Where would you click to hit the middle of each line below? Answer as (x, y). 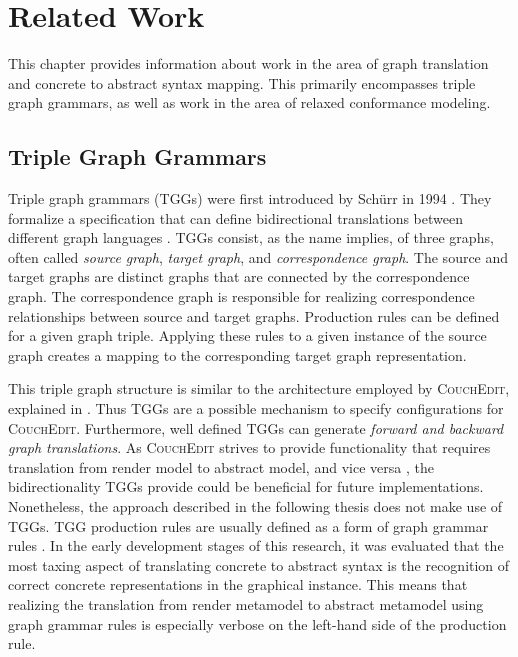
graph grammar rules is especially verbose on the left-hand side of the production (257, 623)
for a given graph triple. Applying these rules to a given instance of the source (247, 335)
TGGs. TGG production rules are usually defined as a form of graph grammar (248, 525)
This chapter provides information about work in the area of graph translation (248, 63)
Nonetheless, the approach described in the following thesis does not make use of (255, 506)
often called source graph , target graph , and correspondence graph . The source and (258, 256)
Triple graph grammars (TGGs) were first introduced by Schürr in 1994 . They (250, 198)
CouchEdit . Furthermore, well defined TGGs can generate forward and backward (256, 427)
